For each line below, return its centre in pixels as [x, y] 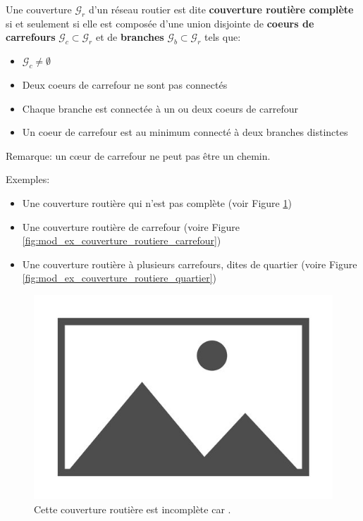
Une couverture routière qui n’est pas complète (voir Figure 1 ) [157, 202]
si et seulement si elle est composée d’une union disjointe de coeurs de [160, 23]
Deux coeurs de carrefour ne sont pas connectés [125, 84]
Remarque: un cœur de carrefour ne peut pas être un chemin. [138, 155]
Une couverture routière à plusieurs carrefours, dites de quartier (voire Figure [190, 264]
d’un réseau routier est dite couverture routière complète [221, 9]
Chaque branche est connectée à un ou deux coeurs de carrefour [160, 108]
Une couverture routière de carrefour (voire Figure [131, 226]
